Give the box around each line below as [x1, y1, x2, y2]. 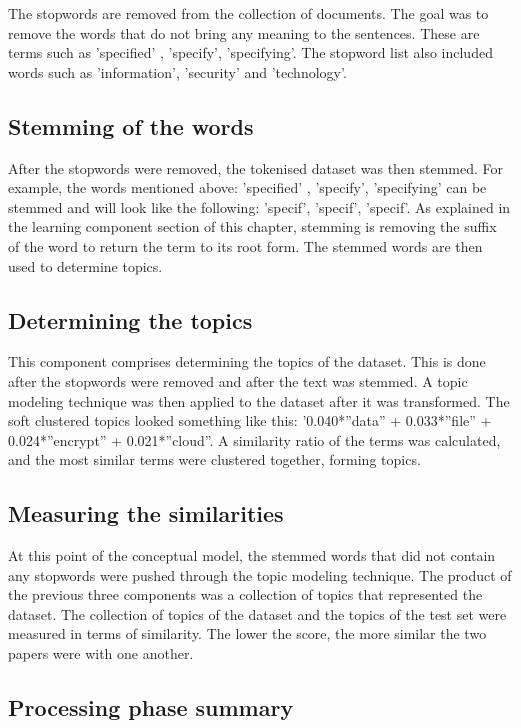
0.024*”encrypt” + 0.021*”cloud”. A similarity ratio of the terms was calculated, [8, 429, 501, 450]
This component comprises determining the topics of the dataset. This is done [8, 351, 486, 372]
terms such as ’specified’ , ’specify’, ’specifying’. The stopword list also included [8, 42, 493, 63]
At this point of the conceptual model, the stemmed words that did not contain [8, 545, 496, 566]
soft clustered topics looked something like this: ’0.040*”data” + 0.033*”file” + [8, 410, 492, 431]
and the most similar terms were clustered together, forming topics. [8, 449, 421, 470]
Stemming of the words [8, 110, 254, 141]
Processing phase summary [8, 692, 294, 723]
